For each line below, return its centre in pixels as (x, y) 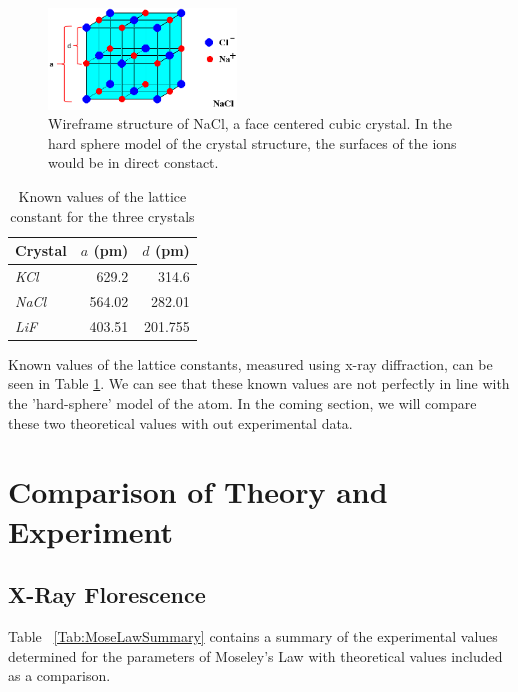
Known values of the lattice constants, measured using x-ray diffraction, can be (250, 363)
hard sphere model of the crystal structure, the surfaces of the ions (252, 142)
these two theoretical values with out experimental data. (180, 422)
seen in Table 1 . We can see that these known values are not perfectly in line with (259, 383)
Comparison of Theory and (198, 491)
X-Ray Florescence (107, 594)
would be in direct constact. (133, 162)
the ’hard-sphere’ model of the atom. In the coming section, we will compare (242, 403)
